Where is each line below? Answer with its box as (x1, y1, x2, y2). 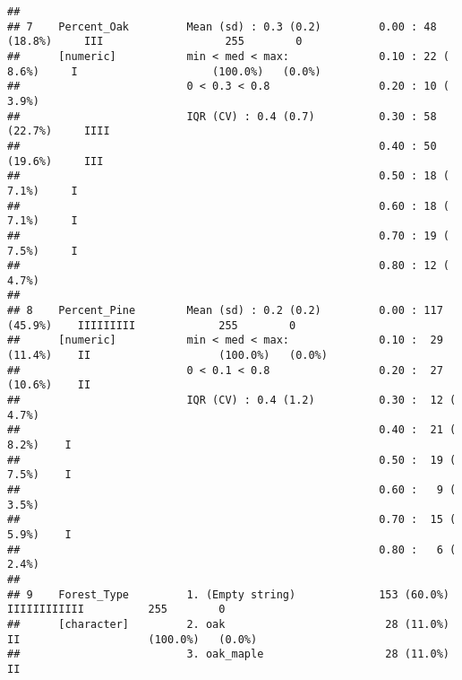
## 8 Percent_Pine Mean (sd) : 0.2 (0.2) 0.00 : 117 (7, 304, 443, 318)
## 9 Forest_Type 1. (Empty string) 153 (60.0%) (7, 588, 449, 601)
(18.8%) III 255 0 (7, 35, 303, 48)
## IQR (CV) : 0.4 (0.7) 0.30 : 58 (7, 109, 437, 123)
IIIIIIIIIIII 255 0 (7, 603, 226, 616)
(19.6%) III (7, 154, 104, 168)
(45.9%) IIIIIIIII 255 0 (7, 318, 296, 332)
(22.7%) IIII (7, 125, 110, 138)
